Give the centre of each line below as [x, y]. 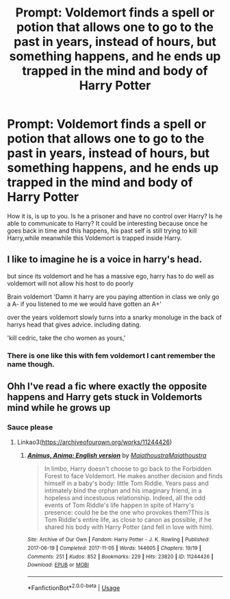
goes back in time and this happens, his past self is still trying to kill [102, 231]
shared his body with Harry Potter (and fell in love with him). [129, 527]
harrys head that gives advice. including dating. [74, 325]
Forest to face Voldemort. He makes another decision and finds [133, 476]
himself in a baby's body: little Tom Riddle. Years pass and [126, 483]
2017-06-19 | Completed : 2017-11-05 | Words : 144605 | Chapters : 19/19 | [114, 548]
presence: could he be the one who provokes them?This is [127, 513]
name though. [31, 364]
